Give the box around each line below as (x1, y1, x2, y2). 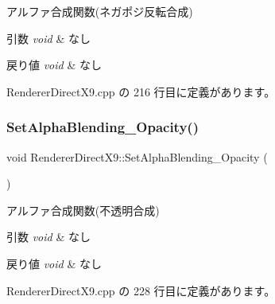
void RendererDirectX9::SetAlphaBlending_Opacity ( (6, 148, 268, 165)
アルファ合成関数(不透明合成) (6, 201, 160, 218)
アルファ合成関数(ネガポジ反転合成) (6, 3, 193, 19)
